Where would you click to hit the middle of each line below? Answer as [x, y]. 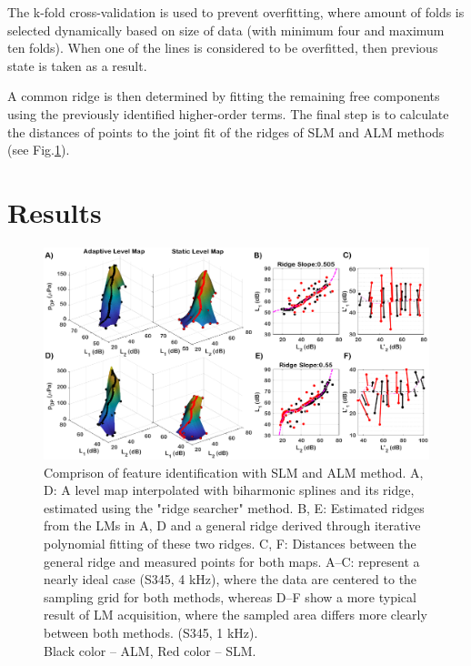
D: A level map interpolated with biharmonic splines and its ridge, [229, 490]
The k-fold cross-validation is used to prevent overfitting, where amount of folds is [236, 12]
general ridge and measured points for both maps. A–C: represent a [232, 561]
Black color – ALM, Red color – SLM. [150, 650]
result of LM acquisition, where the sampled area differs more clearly [235, 615]
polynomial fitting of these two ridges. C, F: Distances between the [230, 543]
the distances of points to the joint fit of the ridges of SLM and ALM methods [226, 131]
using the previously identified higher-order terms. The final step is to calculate [228, 113]
